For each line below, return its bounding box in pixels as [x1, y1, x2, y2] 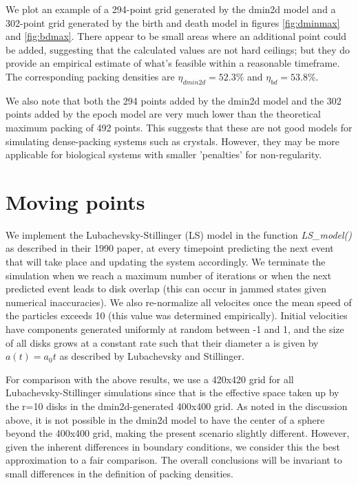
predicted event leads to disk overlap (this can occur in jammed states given [6, 281, 326, 296]
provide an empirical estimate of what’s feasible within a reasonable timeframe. [6, 56, 340, 70]
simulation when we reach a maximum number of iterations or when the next [6, 268, 332, 282]
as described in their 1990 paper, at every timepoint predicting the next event [6, 241, 334, 255]
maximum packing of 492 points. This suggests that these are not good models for [6, 120, 352, 134]
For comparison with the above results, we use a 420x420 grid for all [6, 371, 294, 386]
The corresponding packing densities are [6, 69, 175, 83]
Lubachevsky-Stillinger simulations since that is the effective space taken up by [6, 385, 339, 400]
